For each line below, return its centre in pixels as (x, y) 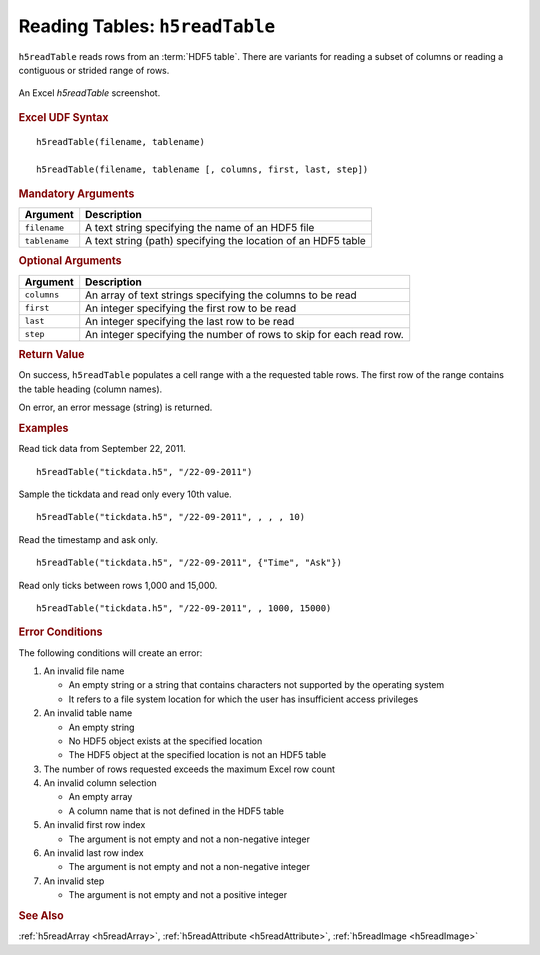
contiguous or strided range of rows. (94, 70)
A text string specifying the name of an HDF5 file (200, 228)
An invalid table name (88, 713)
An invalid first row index (94, 825)
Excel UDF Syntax (63, 117)
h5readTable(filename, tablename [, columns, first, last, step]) (202, 169)
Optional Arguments (70, 261)
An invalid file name (84, 671)
